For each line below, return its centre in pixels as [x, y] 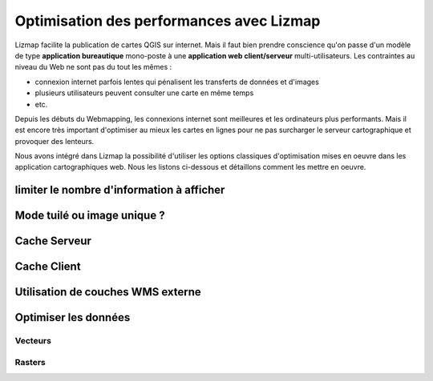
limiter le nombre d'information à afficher [120, 190]
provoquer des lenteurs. [55, 141]
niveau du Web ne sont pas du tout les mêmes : [93, 67]
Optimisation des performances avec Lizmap [168, 21]
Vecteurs [33, 341]
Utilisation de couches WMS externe [108, 292]
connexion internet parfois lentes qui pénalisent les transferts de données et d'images [177, 82]
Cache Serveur [53, 241]
